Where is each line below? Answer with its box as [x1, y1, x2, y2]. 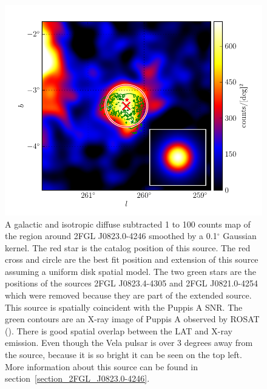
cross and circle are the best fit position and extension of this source [5, 253, 259, 266]
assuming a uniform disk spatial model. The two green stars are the [5, 265, 256, 277]
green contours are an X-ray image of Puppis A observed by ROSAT [5, 313, 260, 325]
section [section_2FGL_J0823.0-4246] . [5, 372, 150, 385]
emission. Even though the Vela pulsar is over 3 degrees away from [5, 336, 253, 349]
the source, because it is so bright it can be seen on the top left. [5, 348, 242, 361]
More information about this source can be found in [5, 360, 198, 373]
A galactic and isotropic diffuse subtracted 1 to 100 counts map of [5, 217, 251, 230]
